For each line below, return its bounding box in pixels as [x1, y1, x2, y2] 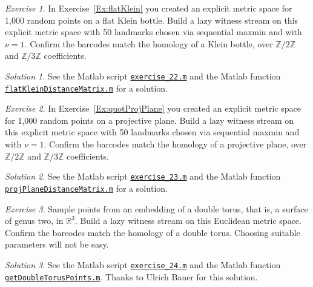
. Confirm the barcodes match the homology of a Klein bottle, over [24, 37, 273, 50]
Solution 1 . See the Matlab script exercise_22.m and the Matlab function [5, 69, 281, 82]
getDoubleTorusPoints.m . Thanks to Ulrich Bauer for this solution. [5, 270, 258, 283]
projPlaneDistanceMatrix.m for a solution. [5, 181, 168, 194]
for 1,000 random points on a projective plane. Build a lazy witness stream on [5, 113, 294, 126]
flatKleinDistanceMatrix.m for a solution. [5, 81, 168, 94]
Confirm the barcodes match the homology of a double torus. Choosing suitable [5, 226, 300, 238]
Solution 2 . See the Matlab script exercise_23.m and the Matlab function [5, 170, 281, 183]
